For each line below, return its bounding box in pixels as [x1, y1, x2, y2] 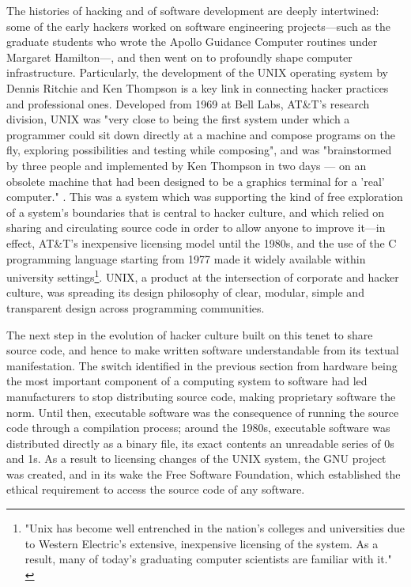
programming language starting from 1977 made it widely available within [6, 250, 366, 267]
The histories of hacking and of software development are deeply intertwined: [6, 2, 379, 18]
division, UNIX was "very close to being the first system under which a [6, 111, 350, 127]
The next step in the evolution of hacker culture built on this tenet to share [6, 326, 373, 343]
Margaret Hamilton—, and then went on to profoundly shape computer [6, 48, 353, 65]
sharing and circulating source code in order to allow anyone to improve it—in [6, 219, 386, 236]
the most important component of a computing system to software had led [6, 373, 368, 389]
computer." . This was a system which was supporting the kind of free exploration [6, 188, 403, 205]
